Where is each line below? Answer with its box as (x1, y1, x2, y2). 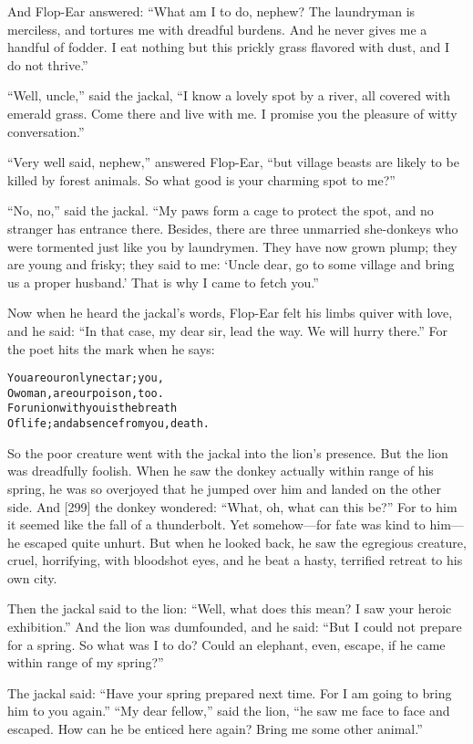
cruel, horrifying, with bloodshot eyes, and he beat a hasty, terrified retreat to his (7, 550, 463, 570)
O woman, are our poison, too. (7, 386, 164, 400)
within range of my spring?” (7, 653, 164, 672)
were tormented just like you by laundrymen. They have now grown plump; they (7, 236, 458, 256)
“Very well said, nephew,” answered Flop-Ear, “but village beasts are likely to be (7, 152, 459, 172)
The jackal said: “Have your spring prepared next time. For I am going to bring (7, 683, 452, 702)
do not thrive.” (7, 55, 88, 74)
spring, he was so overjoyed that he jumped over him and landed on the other (7, 478, 441, 498)
